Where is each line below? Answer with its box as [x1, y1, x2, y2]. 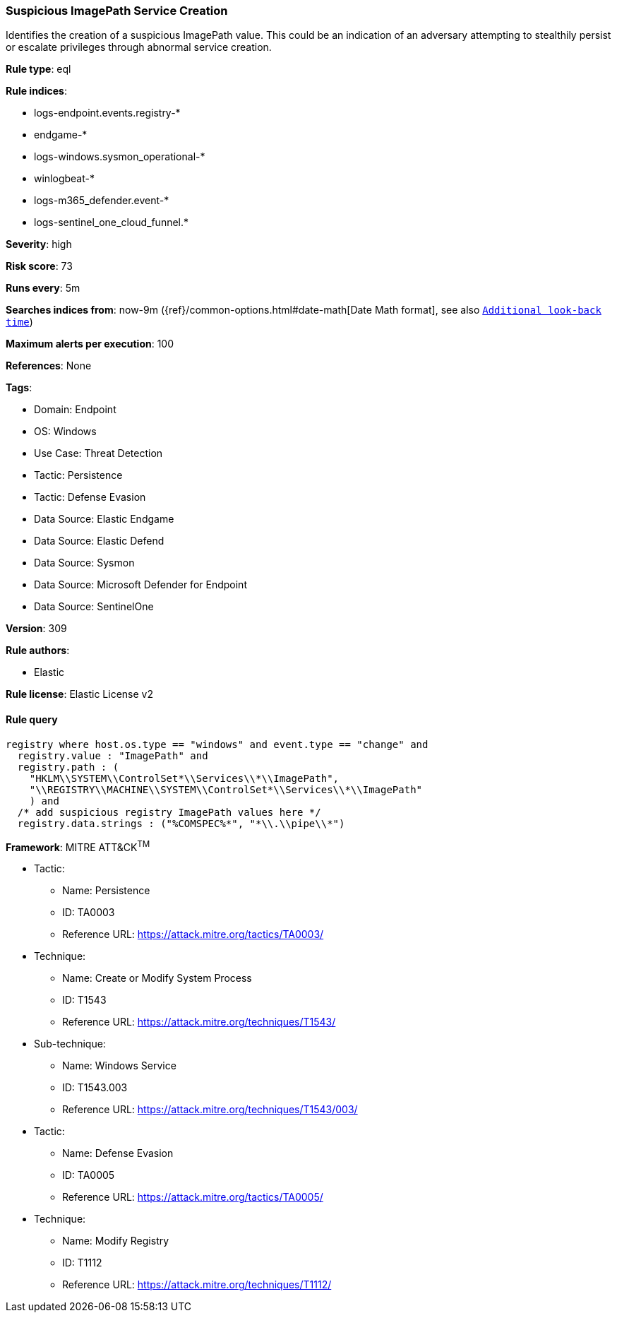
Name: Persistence [62, 884, 150, 897]
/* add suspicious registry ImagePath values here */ [17, 806, 321, 818]
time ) [6, 316, 33, 328]
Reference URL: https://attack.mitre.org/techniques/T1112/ [62, 1278, 332, 1291]
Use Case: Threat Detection [34, 447, 163, 460]
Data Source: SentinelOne [34, 600, 154, 613]
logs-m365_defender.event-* [34, 194, 169, 207]
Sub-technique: [34, 1038, 106, 1050]
